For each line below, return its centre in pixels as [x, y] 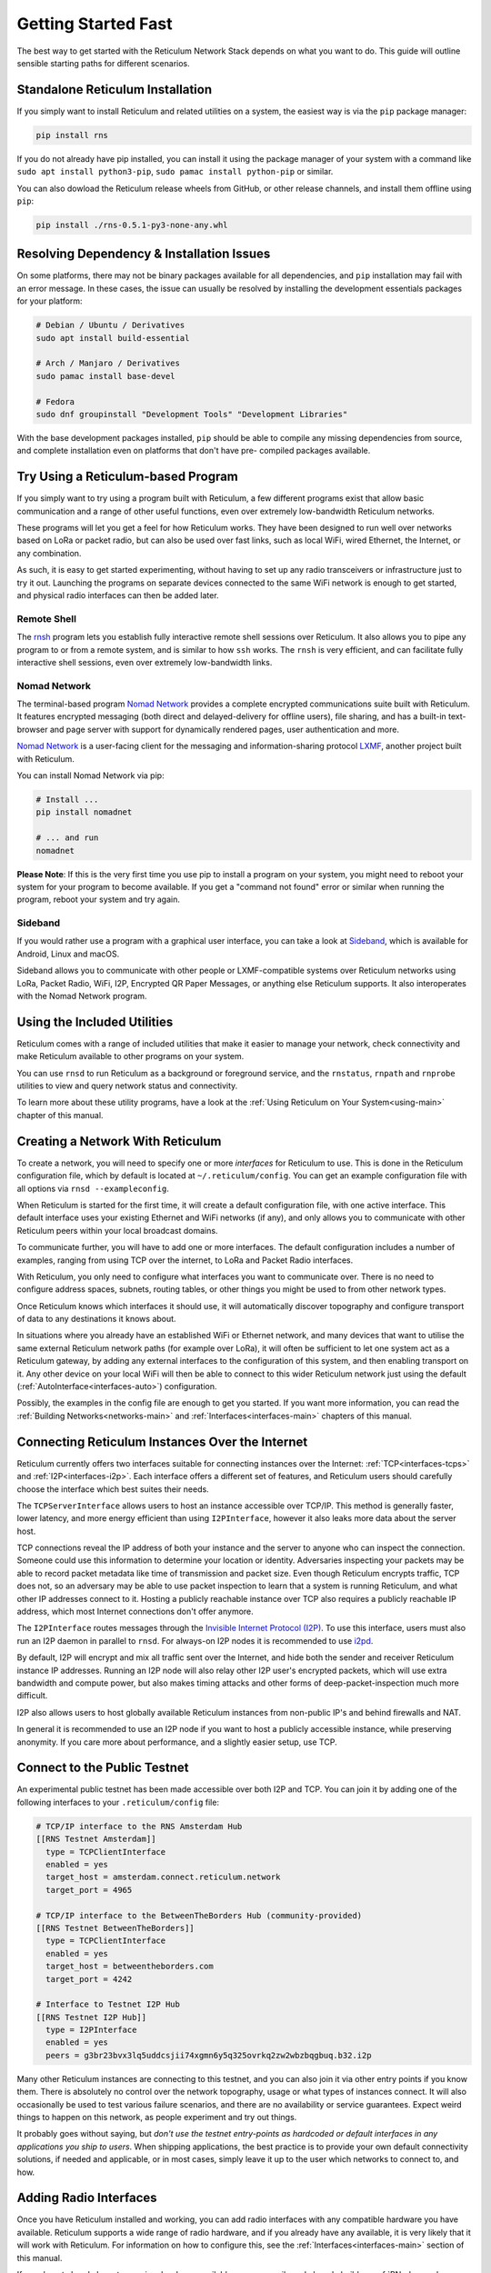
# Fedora [55, 401]
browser [33, 729]
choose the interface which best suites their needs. [113, 1489]
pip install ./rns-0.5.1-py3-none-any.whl [132, 225]
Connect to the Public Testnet [103, 1768]
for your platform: [50, 301]
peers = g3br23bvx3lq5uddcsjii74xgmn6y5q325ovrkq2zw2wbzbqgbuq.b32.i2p [209, 2055]
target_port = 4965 [89, 1890]
